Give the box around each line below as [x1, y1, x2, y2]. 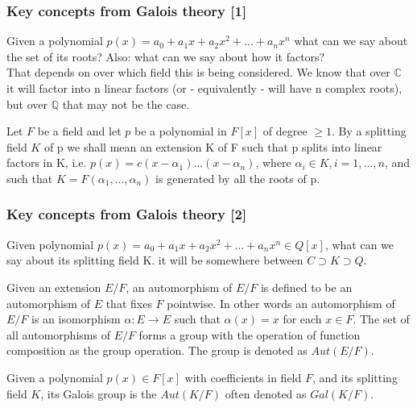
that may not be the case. [62, 95, 190, 112]
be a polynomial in [134, 123, 227, 139]
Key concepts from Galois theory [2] [6, 204, 247, 224]
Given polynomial [6, 235, 94, 252]
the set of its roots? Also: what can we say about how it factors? [6, 48, 325, 65]
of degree [262, 123, 308, 139]
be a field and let [37, 123, 122, 139]
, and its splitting [312, 368, 398, 385]
